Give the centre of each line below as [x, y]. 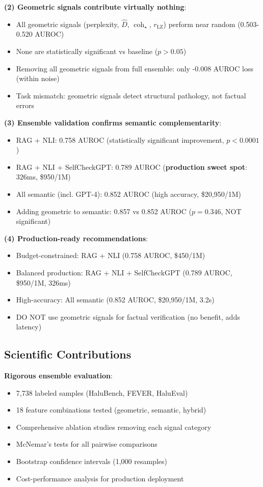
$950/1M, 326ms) [43, 282]
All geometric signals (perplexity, [68, 24]
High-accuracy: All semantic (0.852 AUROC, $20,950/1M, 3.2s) [115, 300]
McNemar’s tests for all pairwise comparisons [87, 444]
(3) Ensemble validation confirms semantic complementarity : [113, 122]
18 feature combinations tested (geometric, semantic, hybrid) [111, 410]
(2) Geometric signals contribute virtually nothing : [95, 7]
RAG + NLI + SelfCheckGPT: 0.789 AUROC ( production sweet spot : [131, 166]
